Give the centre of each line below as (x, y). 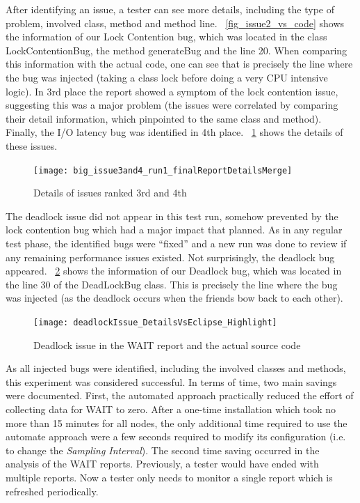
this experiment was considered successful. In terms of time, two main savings (171, 381)
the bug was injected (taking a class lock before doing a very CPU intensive (167, 77)
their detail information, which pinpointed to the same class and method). (164, 118)
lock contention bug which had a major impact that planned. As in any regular (174, 230)
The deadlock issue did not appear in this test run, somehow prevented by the (172, 216)
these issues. (32, 145)
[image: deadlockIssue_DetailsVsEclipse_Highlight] (155, 322)
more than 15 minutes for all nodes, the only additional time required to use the (177, 423)
